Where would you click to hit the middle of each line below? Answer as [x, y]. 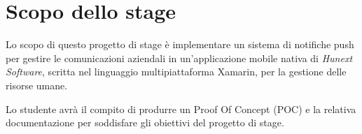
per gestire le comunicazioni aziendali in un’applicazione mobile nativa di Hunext [179, 58]
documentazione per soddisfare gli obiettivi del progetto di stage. [145, 122]
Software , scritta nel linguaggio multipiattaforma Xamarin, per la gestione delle [176, 72]
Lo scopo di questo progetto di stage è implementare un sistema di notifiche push [180, 44]
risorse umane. [37, 85]
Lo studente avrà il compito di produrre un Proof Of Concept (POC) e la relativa [181, 109]
